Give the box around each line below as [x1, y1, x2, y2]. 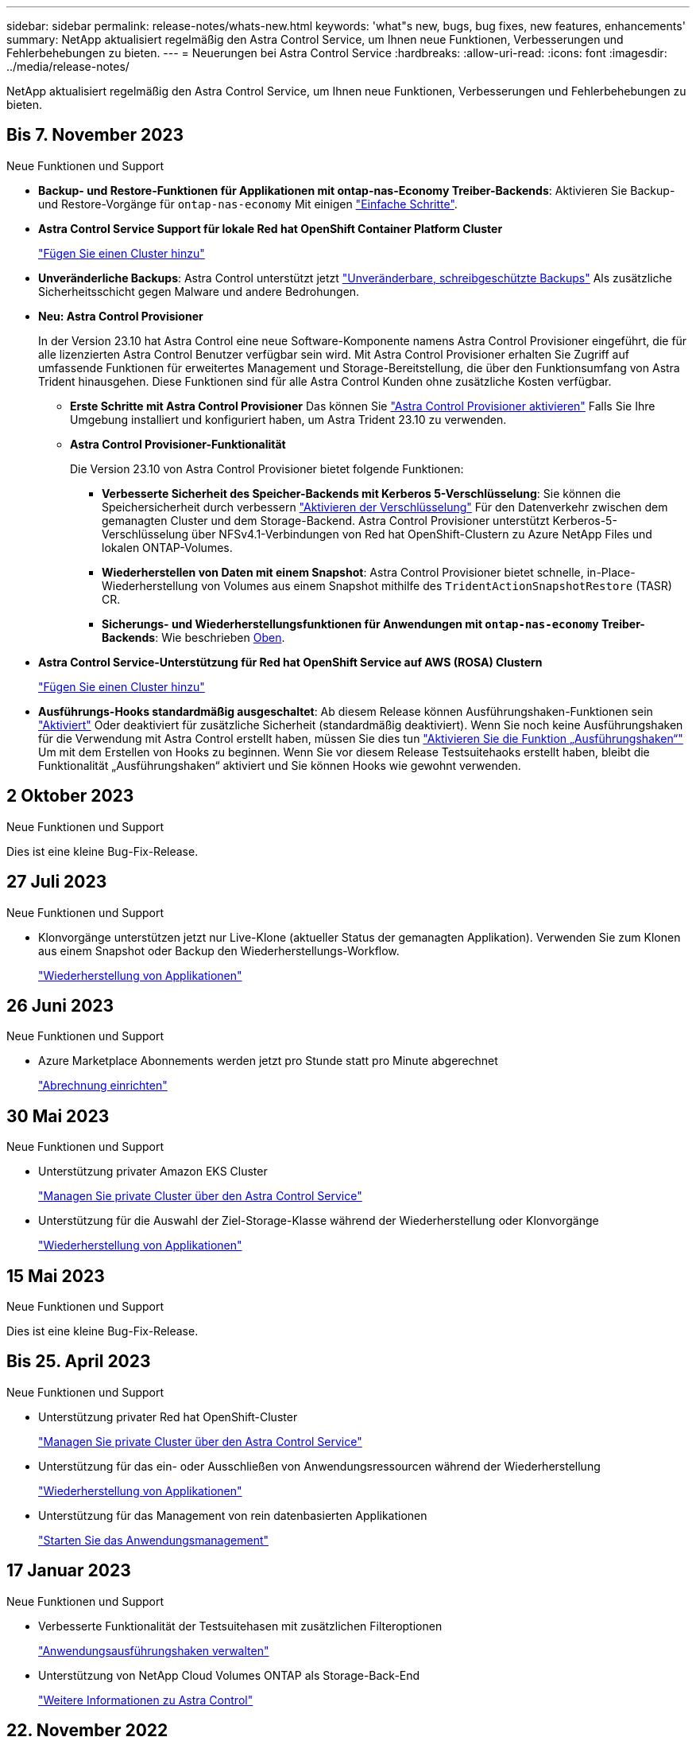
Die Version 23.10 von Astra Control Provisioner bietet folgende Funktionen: [70, 461, 464, 476]
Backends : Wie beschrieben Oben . [102, 630, 285, 644]
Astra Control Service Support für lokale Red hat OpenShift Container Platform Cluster [38, 221, 503, 235]
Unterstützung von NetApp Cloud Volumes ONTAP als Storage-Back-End [38, 1668, 420, 1682]
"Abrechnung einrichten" [38, 1078, 168, 1093]
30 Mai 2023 [6, 1106, 110, 1126]
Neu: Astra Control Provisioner [38, 309, 203, 323]
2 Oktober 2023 [6, 786, 134, 806]
